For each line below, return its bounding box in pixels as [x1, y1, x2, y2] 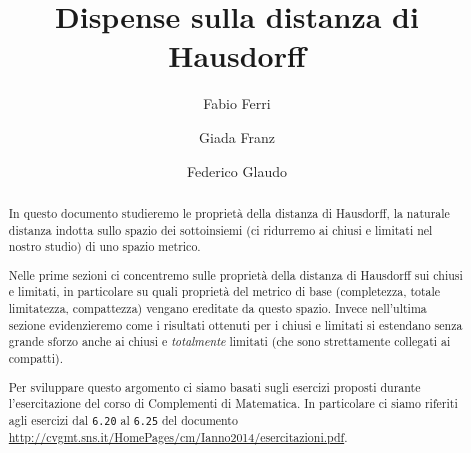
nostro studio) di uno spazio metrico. [8, 238, 201, 255]
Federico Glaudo [187, 160, 287, 181]
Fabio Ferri [203, 93, 271, 114]
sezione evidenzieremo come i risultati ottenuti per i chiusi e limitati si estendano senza [8, 316, 463, 333]
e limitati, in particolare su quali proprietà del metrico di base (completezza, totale [8, 283, 441, 300]
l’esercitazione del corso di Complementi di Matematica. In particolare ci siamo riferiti [8, 395, 458, 412]
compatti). [8, 350, 63, 367]
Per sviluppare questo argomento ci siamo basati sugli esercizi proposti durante [8, 378, 421, 395]
